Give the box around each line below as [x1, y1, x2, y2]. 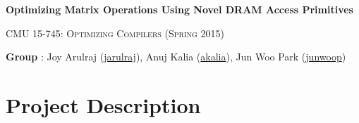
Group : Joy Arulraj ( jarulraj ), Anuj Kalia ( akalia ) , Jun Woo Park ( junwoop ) [6, 49, 346, 64]
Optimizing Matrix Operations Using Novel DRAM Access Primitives [6, 2, 353, 17]
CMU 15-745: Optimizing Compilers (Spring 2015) [6, 25, 224, 40]
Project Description [6, 91, 201, 119]
